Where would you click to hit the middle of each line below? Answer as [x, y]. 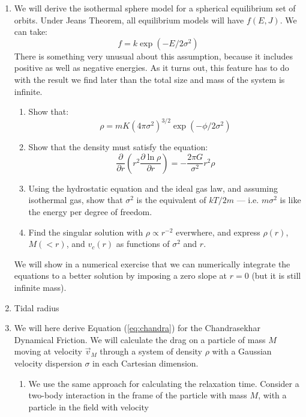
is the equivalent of [171, 200]
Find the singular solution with [86, 232]
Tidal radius [37, 307]
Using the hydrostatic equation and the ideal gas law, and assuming [153, 188]
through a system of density [151, 351]
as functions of [143, 244]
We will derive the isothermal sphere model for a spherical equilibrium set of [155, 8]
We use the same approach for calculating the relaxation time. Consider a [164, 383]
